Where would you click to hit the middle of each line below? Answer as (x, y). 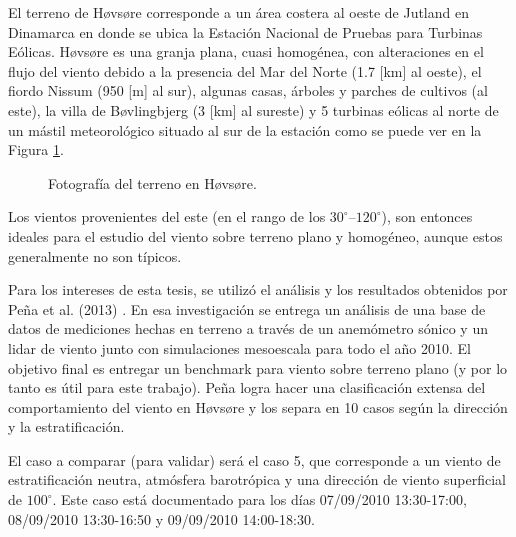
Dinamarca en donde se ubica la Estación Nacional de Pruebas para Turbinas (245, 31)
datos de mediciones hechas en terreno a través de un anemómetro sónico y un (248, 328)
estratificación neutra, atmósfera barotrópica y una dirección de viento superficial (257, 479)
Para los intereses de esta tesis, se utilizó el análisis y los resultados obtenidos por (258, 289)
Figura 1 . (36, 149)
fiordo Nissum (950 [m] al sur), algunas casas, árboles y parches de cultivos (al (248, 90)
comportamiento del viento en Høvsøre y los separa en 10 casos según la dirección (258, 406)
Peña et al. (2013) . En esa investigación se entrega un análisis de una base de (247, 308)
